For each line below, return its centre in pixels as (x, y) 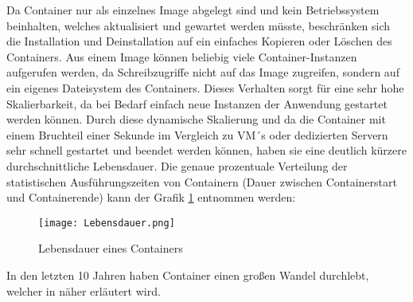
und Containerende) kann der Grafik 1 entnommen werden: (151, 197)
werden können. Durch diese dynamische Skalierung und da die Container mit (196, 119)
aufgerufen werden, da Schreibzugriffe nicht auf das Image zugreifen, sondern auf (203, 72)
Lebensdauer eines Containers (111, 248)
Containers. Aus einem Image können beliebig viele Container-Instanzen (182, 56)
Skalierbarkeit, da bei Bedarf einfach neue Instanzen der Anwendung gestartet (197, 103)
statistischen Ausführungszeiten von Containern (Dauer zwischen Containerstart (202, 181)
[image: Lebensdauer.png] (107, 223)
